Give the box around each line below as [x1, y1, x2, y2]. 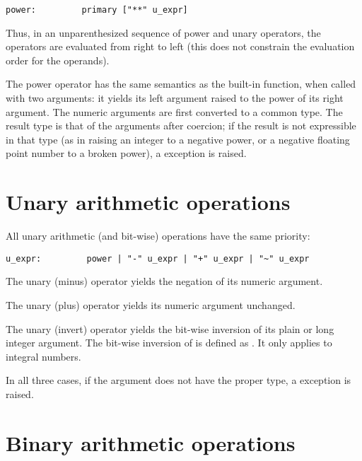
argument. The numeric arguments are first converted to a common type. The [6, 104, 343, 119]
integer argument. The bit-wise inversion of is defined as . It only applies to [6, 335, 332, 350]
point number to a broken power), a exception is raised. [6, 146, 247, 161]
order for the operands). [6, 52, 110, 67]
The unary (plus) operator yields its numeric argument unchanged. [6, 297, 296, 312]
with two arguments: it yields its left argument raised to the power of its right [6, 91, 344, 105]
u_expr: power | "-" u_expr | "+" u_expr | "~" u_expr [6, 253, 310, 264]
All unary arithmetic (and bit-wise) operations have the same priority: [6, 228, 310, 243]
